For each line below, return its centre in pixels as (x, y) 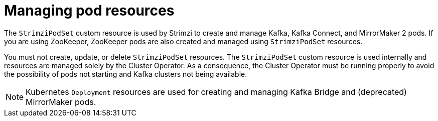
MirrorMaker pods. (61, 102)
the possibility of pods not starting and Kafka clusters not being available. (126, 74)
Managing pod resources (89, 11)
